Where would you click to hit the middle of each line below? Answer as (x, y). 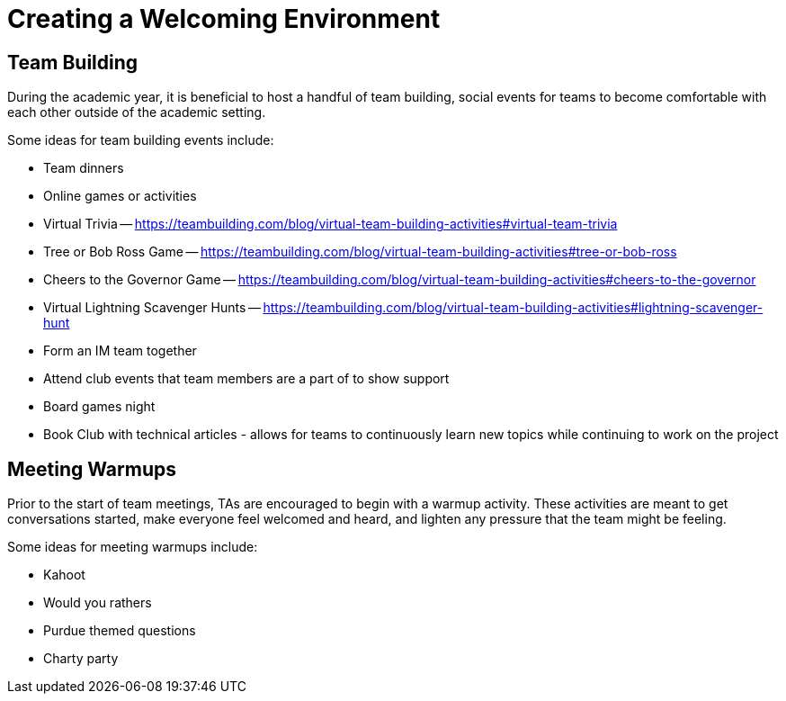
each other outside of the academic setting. (137, 112)
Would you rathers (98, 603)
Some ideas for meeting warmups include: (133, 547)
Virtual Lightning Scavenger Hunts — (152, 308)
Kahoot (64, 575)
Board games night (99, 407)
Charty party (81, 659)
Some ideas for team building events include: (141, 140)
